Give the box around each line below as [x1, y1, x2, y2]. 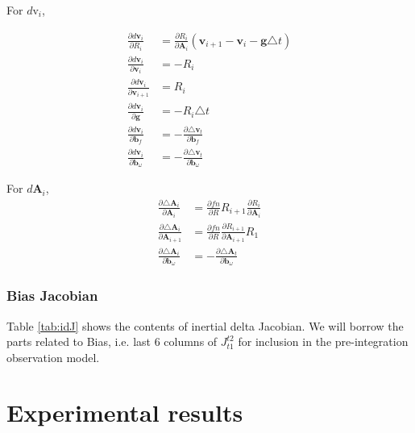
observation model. [6, 348, 100, 365]
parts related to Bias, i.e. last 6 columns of [6, 333, 218, 350]
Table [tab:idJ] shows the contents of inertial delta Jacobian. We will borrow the [6, 317, 404, 334]
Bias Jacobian [6, 285, 98, 306]
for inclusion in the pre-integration [238, 333, 409, 350]
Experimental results [6, 396, 243, 429]
